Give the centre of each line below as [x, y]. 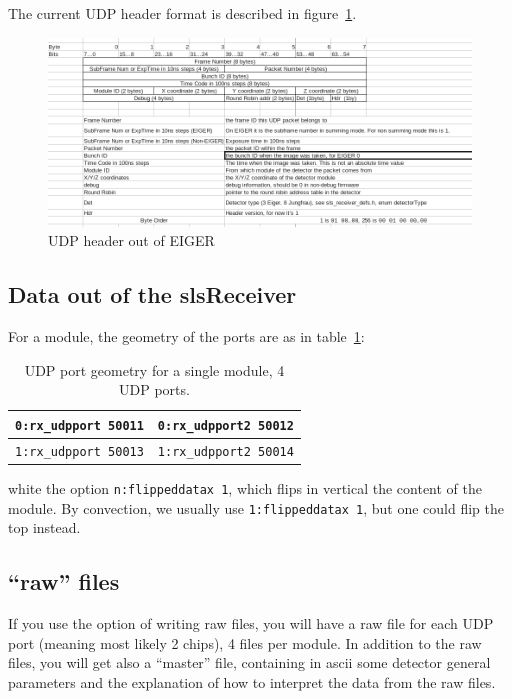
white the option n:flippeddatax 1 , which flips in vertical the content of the [245, 487]
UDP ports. [154, 389]
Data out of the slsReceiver [152, 294]
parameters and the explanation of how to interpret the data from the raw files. [252, 681]
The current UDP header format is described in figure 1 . [182, 13]
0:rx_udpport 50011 [79, 425]
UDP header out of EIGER [131, 240]
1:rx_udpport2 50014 [225, 451]
